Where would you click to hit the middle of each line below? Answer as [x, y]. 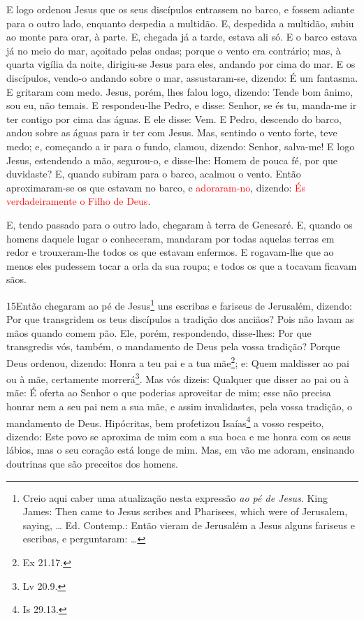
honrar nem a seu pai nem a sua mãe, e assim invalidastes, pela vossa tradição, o [179, 406]
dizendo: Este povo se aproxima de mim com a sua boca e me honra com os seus [179, 436]
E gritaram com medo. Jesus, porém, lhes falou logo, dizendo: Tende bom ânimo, [180, 91]
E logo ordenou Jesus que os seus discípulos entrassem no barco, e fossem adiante [181, 9]
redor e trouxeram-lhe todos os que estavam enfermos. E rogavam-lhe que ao [170, 252]
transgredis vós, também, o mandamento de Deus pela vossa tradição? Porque [173, 346]
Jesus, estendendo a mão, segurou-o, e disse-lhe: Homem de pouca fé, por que [172, 160]
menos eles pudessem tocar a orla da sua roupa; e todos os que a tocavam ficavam [182, 265]
